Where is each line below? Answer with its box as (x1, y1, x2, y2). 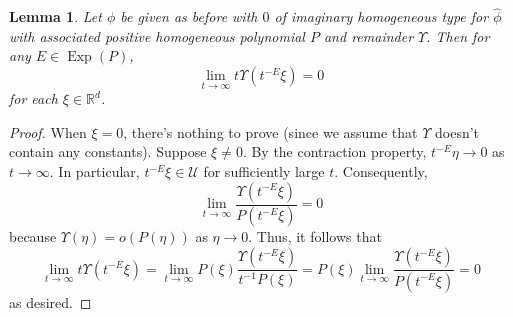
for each (9, 88, 58, 109)
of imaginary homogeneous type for (274, 6, 489, 27)
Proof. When (9, 121, 87, 142)
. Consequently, (334, 161, 428, 181)
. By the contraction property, (242, 141, 427, 162)
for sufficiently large (203, 161, 325, 181)
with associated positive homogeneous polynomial (9, 25, 305, 46)
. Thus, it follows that (248, 226, 382, 247)
